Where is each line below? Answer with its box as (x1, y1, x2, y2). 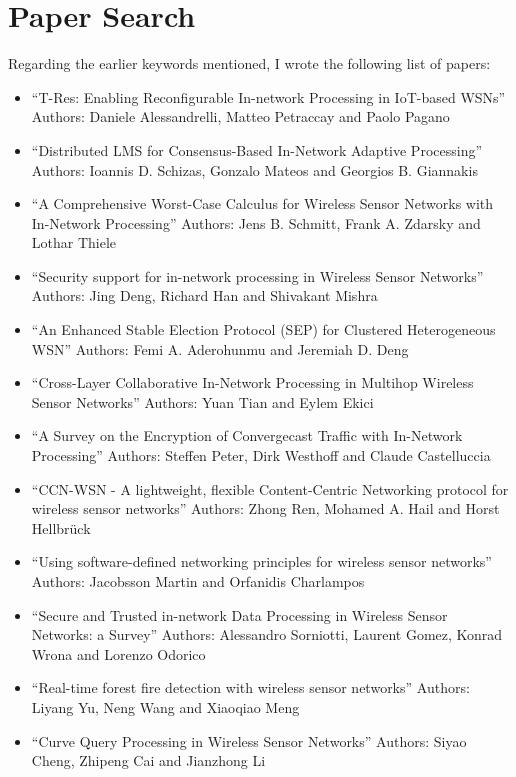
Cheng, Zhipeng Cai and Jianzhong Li (31, 750, 266, 771)
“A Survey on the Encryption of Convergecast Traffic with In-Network (31, 425, 463, 446)
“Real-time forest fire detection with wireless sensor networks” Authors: (31, 677, 470, 698)
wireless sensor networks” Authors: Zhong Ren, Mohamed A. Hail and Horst (31, 498, 500, 519)
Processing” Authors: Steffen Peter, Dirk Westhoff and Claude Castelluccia (31, 445, 491, 466)
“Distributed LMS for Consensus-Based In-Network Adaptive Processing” (31, 139, 483, 160)
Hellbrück (31, 517, 91, 538)
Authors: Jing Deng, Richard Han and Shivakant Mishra (31, 285, 378, 306)
